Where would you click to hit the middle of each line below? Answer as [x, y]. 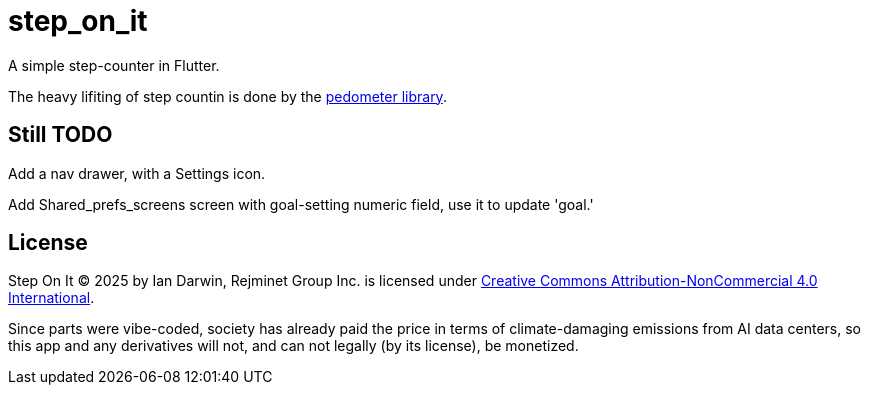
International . [51, 298]
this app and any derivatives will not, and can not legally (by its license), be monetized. [293, 346]
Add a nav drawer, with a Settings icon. [137, 173]
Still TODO [60, 135]
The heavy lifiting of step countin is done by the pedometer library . [227, 96]
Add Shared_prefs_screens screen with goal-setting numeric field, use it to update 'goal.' [301, 204]
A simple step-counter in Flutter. [114, 65]
